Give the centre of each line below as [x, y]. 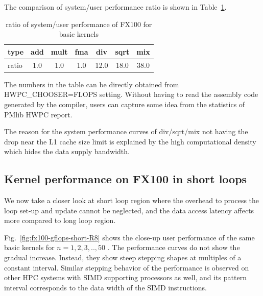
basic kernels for [29, 247]
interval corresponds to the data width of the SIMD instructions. [105, 287]
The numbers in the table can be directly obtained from [92, 84]
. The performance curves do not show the [174, 247]
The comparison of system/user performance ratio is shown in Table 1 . [115, 7]
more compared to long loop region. [60, 220]
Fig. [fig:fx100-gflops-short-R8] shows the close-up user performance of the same [129, 237]
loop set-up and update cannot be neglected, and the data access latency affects [129, 210]
